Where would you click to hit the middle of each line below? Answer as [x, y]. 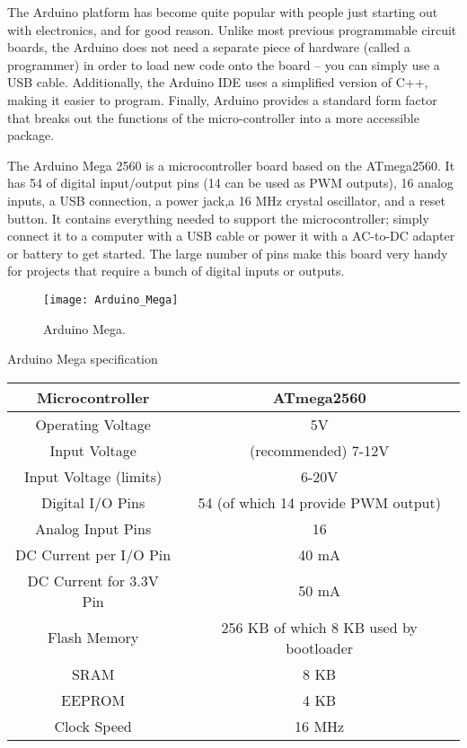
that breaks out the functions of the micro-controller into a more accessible [213, 117]
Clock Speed [93, 726]
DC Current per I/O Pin [93, 554]
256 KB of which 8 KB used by [319, 627]
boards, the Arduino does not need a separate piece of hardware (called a [209, 47]
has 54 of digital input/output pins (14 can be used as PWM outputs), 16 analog [230, 183]
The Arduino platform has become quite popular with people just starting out [223, 12]
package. [31, 135]
